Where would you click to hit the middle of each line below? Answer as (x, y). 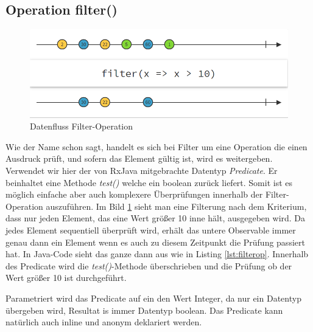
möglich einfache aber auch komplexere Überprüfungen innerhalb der (134, 194)
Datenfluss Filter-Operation (82, 126)
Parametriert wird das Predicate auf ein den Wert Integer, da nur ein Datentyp (153, 298)
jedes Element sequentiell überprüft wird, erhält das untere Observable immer (151, 230)
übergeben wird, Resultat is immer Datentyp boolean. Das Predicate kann (144, 310)
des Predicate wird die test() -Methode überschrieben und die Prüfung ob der (149, 265)
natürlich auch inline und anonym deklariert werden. (104, 322)
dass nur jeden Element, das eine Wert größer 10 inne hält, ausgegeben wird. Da (156, 218)
